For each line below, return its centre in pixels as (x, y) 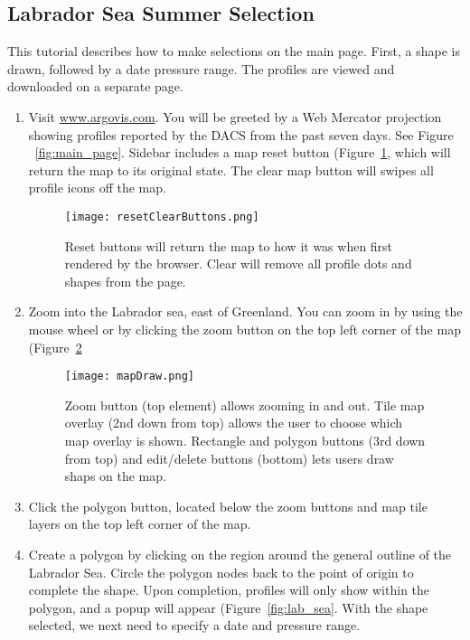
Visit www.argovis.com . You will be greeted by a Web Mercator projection (235, 116)
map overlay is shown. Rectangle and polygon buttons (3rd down (245, 441)
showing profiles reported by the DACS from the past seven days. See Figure (241, 134)
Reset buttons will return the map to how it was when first (229, 245)
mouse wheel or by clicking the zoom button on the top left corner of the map (244, 329)
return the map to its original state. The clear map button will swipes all (231, 169)
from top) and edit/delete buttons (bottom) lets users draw (229, 458)
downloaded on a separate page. (95, 86)
